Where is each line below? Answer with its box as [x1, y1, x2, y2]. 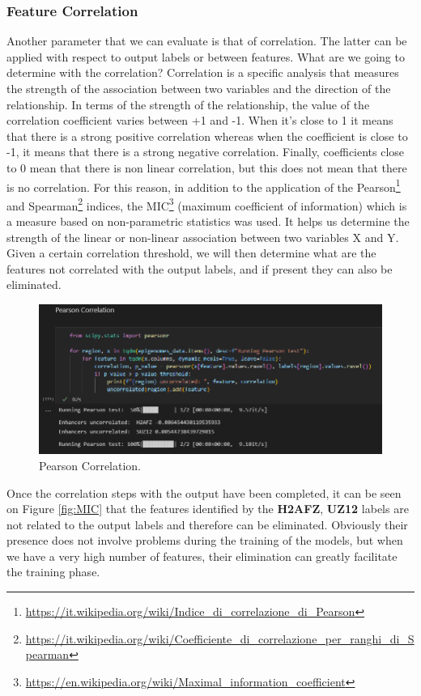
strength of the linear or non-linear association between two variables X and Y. [6, 228, 399, 245]
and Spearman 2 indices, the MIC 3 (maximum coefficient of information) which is [6, 194, 407, 214]
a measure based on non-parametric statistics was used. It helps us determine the [6, 213, 410, 230]
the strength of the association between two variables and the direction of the [6, 80, 391, 96]
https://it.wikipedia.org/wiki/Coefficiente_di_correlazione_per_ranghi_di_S [25, 630, 415, 647]
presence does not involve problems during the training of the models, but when [6, 532, 403, 549]
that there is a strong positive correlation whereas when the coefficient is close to [6, 127, 408, 144]
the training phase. [6, 563, 100, 580]
